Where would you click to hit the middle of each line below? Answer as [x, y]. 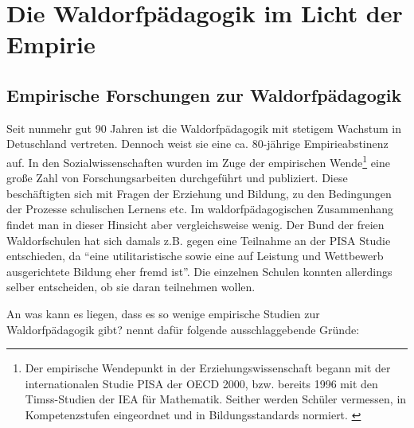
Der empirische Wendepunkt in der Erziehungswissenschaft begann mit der [208, 368]
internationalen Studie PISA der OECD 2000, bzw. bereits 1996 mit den [201, 383]
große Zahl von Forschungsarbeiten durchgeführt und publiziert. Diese [177, 178]
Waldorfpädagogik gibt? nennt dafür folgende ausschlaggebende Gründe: [183, 329]
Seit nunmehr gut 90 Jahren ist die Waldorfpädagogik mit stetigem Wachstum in [204, 128]
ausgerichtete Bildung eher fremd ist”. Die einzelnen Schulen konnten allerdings [199, 271]
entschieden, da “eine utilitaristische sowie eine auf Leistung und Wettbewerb [195, 256]
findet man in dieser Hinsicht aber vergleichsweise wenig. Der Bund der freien [195, 224]
